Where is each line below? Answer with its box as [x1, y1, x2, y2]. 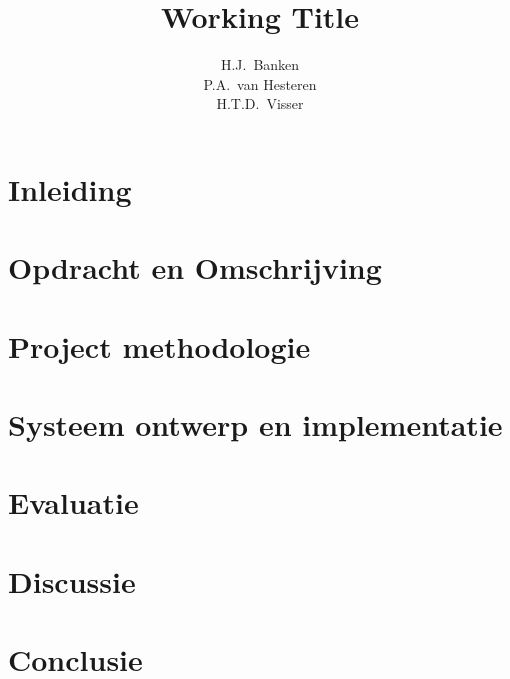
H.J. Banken [220, 54, 300, 75]
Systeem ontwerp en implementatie [8, 404, 503, 445]
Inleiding [8, 168, 132, 209]
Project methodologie [8, 325, 311, 366]
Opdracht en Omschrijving [8, 247, 382, 288]
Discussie [8, 560, 136, 601]
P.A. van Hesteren [203, 73, 317, 94]
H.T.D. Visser [216, 93, 304, 114]
